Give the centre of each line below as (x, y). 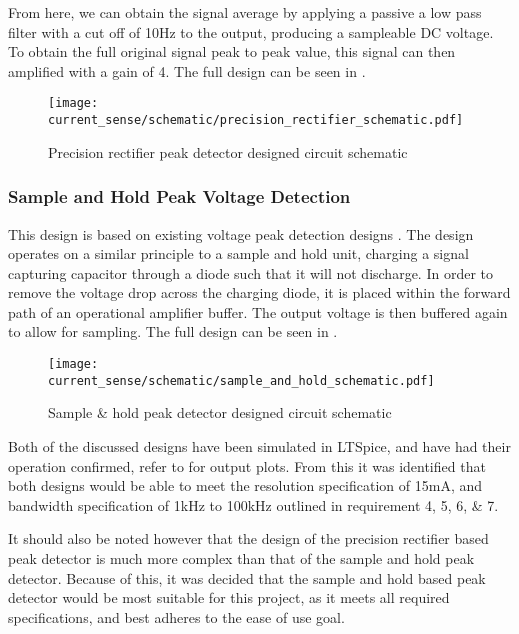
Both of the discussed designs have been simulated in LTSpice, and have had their (259, 445)
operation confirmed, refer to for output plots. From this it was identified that (247, 465)
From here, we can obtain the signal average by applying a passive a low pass (245, 12)
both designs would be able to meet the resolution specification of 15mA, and (245, 485)
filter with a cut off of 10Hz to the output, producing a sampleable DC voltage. (251, 31)
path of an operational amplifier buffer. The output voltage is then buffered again (258, 311)
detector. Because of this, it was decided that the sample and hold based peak (247, 577)
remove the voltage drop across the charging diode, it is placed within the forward (259, 292)
